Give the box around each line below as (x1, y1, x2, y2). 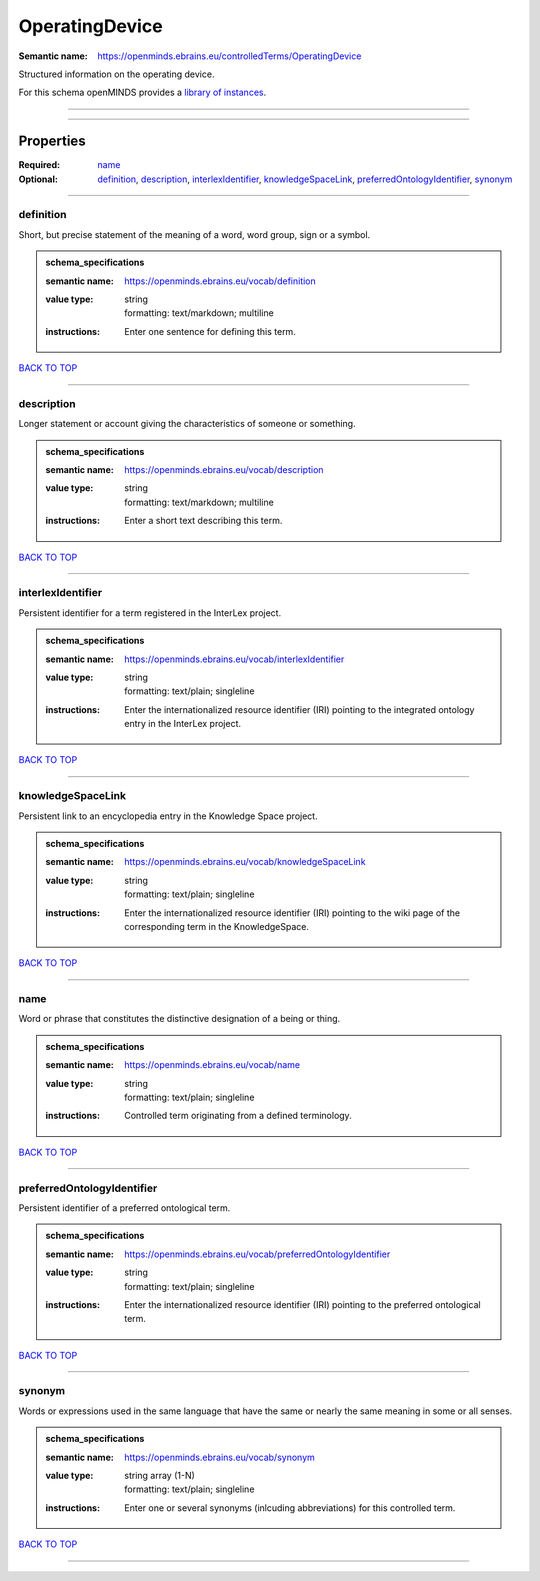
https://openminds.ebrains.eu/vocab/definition (124, 275, 317, 287)
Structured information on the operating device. (18, 68, 215, 80)
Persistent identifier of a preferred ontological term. (18, 1201, 231, 1214)
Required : (18, 159, 60, 171)
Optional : (18, 173, 59, 185)
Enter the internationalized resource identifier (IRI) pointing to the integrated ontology (124, 703, 475, 715)
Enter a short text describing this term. (124, 515, 283, 527)
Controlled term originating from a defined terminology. (124, 1110, 352, 1122)
